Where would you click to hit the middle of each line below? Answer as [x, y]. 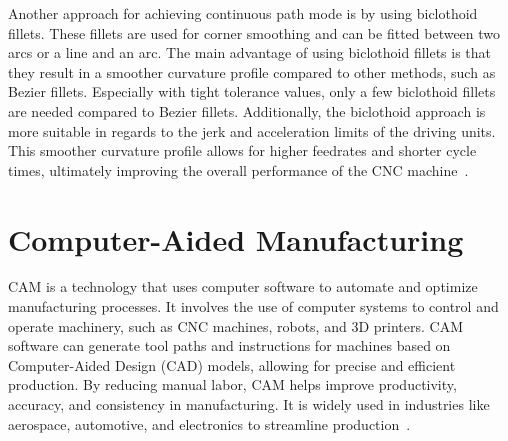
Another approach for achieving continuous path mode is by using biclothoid [243, 13]
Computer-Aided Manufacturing [236, 238]
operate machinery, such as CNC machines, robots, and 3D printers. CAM [235, 325]
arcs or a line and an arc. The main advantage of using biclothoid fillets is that [250, 52]
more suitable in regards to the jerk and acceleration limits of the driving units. [252, 130]
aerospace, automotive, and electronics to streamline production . [209, 423]
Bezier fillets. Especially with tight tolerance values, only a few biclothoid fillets [252, 91]
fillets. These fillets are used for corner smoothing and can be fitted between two [254, 32]
